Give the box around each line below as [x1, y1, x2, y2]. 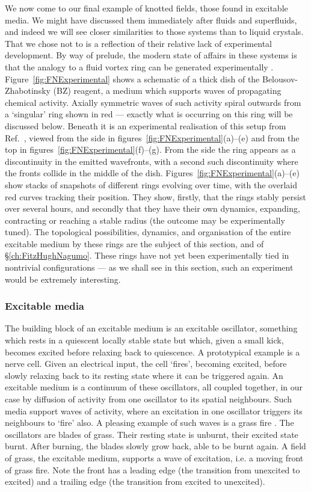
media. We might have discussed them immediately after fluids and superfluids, [5, 13, 297, 26]
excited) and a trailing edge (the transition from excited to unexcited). [5, 475, 265, 488]
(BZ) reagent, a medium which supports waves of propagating [53, 84, 282, 97]
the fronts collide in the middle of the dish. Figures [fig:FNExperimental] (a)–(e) [5, 167, 300, 179]
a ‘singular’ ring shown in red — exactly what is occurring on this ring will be [5, 108, 293, 120]
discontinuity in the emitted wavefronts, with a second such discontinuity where [5, 155, 298, 167]
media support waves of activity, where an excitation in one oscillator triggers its [5, 404, 303, 417]
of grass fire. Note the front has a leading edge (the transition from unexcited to [5, 463, 300, 476]
